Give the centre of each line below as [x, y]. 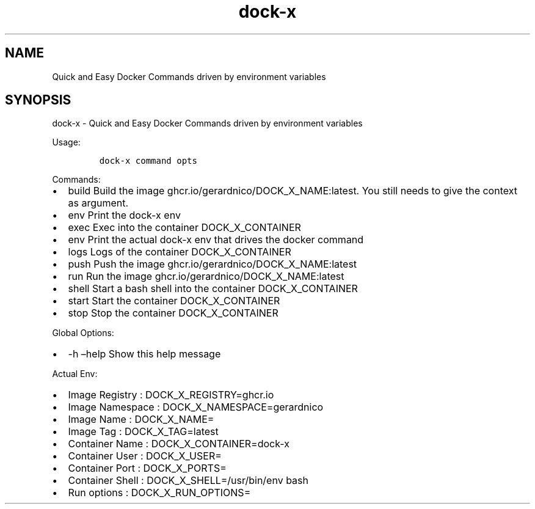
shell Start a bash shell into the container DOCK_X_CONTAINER [213, 289]
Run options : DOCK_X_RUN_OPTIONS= [159, 493]
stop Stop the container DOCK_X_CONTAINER [173, 313]
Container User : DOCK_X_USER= [145, 456]
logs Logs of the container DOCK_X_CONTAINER [180, 252]
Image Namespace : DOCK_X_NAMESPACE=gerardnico [196, 407]
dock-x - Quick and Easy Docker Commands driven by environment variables [207, 123]
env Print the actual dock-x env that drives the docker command [216, 240]
